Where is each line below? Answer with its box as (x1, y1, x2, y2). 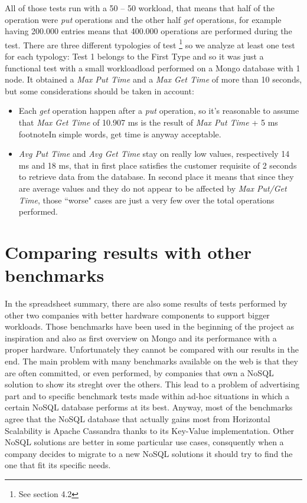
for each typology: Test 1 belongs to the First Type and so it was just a (5, 50, 264, 63)
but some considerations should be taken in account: (5, 84, 194, 97)
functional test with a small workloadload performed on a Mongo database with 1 (5, 61, 301, 74)
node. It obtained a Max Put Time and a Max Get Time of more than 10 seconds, (5, 73, 302, 86)
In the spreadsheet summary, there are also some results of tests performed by (5, 297, 288, 310)
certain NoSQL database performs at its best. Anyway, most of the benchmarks (5, 401, 293, 413)
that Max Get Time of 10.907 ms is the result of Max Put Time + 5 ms (18, 116, 278, 128)
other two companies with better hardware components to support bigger (5, 308, 270, 321)
